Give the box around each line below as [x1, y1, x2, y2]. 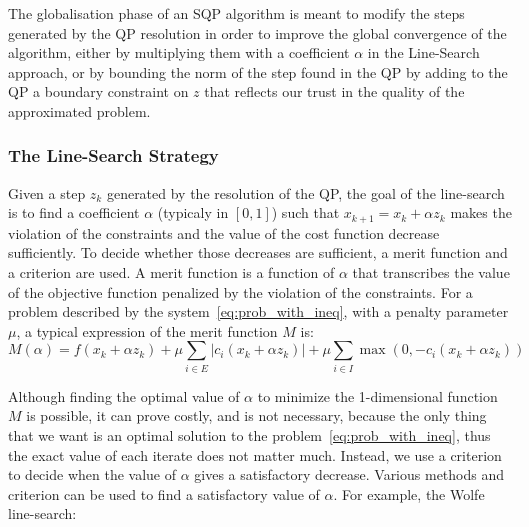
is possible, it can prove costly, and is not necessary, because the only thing [26, 405, 487, 426]
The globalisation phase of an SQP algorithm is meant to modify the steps [8, 3, 465, 23]
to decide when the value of [8, 464, 176, 485]
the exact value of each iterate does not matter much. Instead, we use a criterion [8, 444, 502, 465]
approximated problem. [8, 100, 151, 121]
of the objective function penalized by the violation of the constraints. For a [8, 281, 473, 302]
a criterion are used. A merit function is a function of [8, 262, 335, 283]
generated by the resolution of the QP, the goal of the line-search [106, 182, 505, 203]
